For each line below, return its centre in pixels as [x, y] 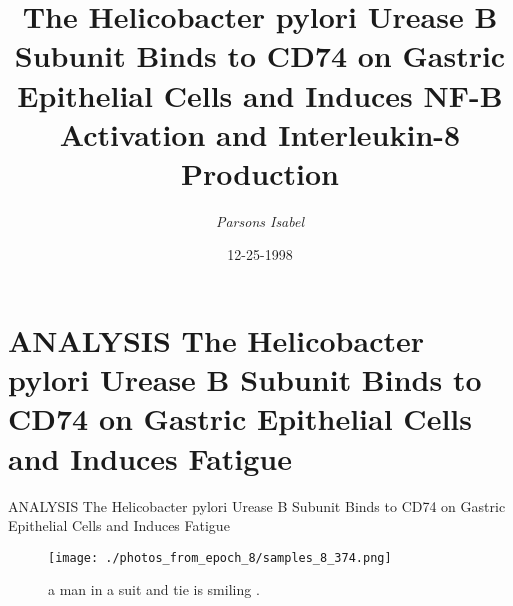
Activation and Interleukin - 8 [260, 133]
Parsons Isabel [260, 220]
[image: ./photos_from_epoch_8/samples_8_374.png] [220, 557]
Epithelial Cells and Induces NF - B [260, 94]
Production [260, 172]
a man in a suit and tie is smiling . [154, 589]
